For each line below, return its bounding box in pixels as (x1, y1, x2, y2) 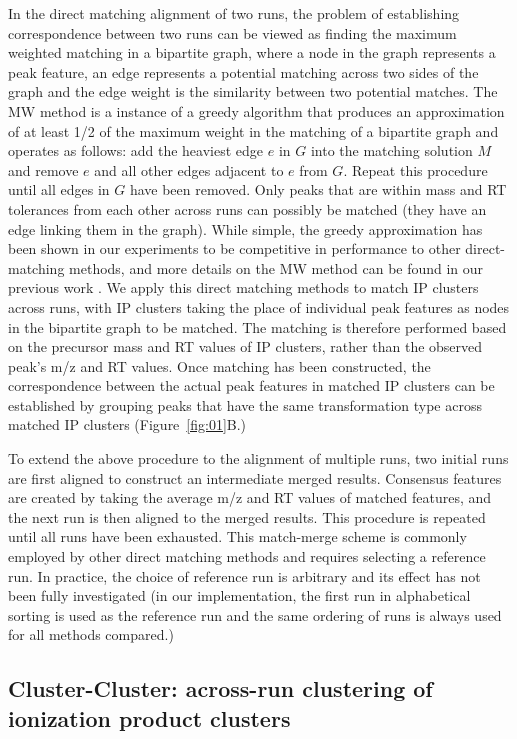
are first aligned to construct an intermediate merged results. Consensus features (8, 467, 502, 488)
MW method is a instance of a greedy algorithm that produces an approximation (8, 100, 505, 121)
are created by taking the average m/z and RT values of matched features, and (8, 487, 492, 508)
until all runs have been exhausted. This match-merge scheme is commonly (8, 526, 467, 547)
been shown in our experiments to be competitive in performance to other (8, 238, 461, 259)
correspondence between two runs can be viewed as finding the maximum (8, 22, 457, 43)
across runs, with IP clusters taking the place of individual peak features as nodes (8, 296, 510, 317)
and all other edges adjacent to (94, 159, 284, 180)
